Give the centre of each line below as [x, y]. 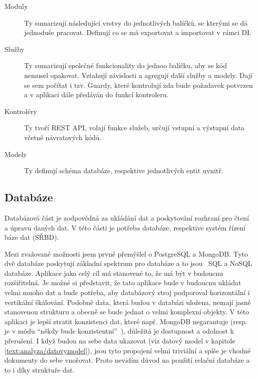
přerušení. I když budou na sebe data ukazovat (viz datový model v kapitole [120, 341]
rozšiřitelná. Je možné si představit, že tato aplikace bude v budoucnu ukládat [123, 283]
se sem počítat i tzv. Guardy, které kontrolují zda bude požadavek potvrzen [139, 85]
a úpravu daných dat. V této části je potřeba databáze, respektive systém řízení [125, 227]
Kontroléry [21, 111]
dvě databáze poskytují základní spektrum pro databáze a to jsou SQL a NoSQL [128, 263]
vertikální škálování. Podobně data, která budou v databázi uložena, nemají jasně [128, 302]
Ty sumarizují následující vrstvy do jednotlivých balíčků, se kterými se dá [136, 22]
